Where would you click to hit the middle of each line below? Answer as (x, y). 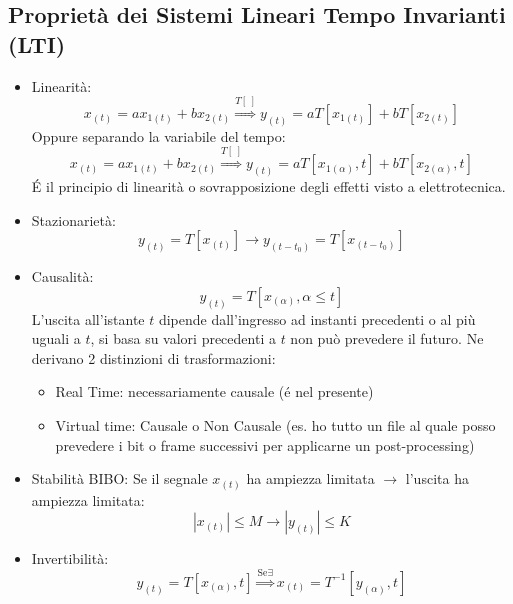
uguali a (56, 338)
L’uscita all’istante (88, 318)
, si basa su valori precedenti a (183, 338)
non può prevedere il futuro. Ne (387, 338)
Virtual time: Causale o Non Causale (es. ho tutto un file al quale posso (275, 424)
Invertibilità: (70, 558)
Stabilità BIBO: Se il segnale (119, 478)
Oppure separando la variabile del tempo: (158, 135)
